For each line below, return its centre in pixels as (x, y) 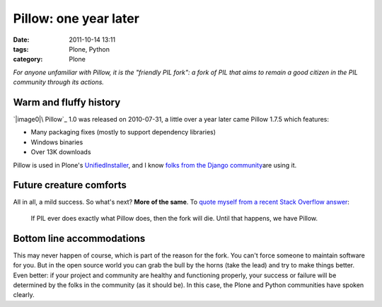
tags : (21, 49)
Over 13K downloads (61, 152)
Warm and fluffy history (67, 102)
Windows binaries (57, 142)
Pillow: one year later (76, 18)
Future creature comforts (70, 185)
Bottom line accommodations (79, 238)
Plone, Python (89, 49)
